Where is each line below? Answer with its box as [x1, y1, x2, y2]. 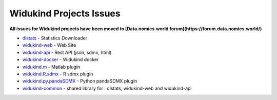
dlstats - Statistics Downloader [22, 35, 87, 41]
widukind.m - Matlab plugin [22, 64, 81, 70]
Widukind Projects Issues [9, 8, 121, 19]
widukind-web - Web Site [22, 42, 76, 48]
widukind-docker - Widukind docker [22, 56, 99, 63]
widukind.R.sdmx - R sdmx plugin [22, 71, 93, 77]
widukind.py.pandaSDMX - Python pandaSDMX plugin [22, 78, 137, 84]
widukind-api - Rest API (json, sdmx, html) [22, 49, 112, 55]
